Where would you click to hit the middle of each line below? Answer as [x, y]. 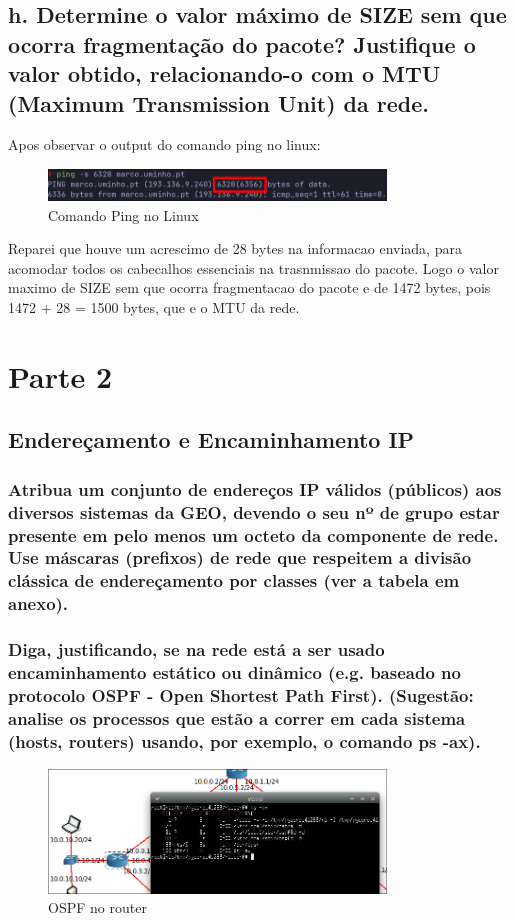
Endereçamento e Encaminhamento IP [211, 439]
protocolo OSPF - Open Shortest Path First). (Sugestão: [241, 694]
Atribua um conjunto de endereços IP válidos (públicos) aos [255, 488]
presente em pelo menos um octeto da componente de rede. [253, 534]
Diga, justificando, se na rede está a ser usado [196, 649]
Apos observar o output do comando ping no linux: [164, 144]
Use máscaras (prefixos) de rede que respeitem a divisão [240, 557]
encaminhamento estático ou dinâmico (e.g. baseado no [234, 672]
